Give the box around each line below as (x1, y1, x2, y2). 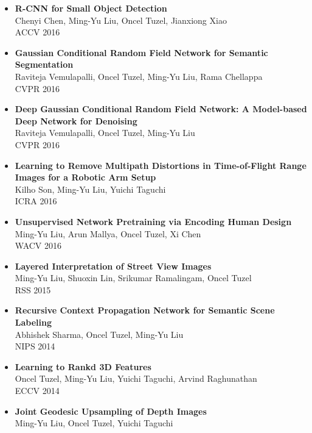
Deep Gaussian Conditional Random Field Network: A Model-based (15, 102, 307, 115)
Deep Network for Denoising (15, 114, 137, 127)
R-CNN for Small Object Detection (15, 2, 167, 14)
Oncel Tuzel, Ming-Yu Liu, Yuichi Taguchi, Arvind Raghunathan (15, 372, 257, 385)
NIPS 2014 (15, 340, 55, 352)
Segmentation (15, 58, 74, 71)
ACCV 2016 (15, 26, 60, 38)
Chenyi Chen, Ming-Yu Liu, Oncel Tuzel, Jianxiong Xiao (15, 13, 227, 26)
